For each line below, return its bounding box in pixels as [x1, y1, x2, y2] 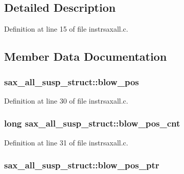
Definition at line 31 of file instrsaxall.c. [4, 137, 128, 147]
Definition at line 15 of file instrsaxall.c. [4, 23, 128, 34]
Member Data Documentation [4, 48, 167, 64]
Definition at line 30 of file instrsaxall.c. [4, 95, 128, 106]
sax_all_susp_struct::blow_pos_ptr [4, 159, 159, 171]
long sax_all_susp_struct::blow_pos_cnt [4, 117, 180, 130]
